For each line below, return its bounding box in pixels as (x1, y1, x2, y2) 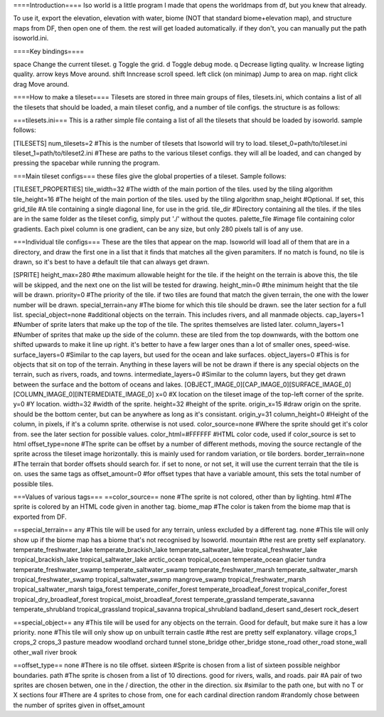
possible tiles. (13, 480, 54, 488)
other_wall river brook (13, 647, 78, 657)
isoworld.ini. (13, 34, 49, 43)
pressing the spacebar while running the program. (13, 158, 160, 167)
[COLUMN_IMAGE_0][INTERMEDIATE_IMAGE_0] (13, 390, 154, 399)
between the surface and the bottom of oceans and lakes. (13, 380, 183, 389)
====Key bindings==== (13, 47, 85, 55)
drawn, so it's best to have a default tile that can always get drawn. (13, 257, 210, 266)
